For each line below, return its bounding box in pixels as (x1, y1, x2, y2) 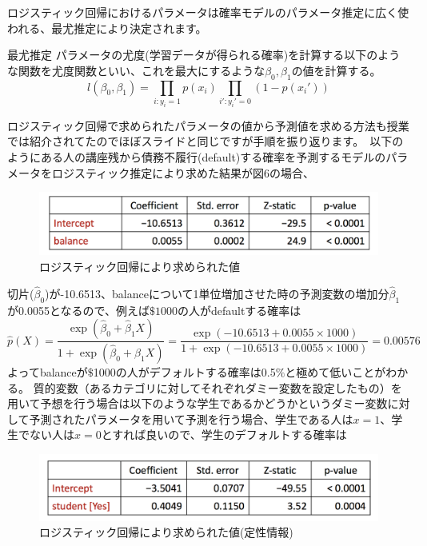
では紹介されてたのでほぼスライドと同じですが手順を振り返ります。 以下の (7, 133, 404, 149)
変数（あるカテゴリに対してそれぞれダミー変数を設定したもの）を (55, 379, 402, 396)
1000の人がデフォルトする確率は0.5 (93, 363, 276, 380)
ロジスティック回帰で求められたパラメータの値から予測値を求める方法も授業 (7, 117, 409, 134)
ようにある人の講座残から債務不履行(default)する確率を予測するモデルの (7, 149, 386, 165)
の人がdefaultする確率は (177, 301, 301, 318)
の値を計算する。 (291, 62, 381, 78)
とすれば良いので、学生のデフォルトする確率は (101, 426, 347, 443)
